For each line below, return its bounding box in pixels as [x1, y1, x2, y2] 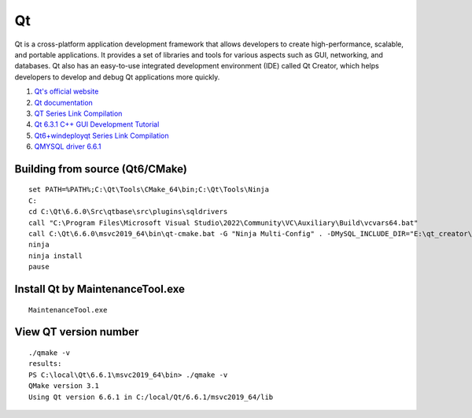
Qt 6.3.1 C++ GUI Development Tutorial [34, 120, 160, 129]
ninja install [28, 251, 83, 260]
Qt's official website [34, 87, 99, 96]
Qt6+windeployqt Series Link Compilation [34, 131, 169, 140]
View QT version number [14, 325, 139, 338]
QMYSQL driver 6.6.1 [34, 142, 101, 151]
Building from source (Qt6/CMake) [14, 162, 188, 176]
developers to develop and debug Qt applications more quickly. [14, 72, 220, 82]
